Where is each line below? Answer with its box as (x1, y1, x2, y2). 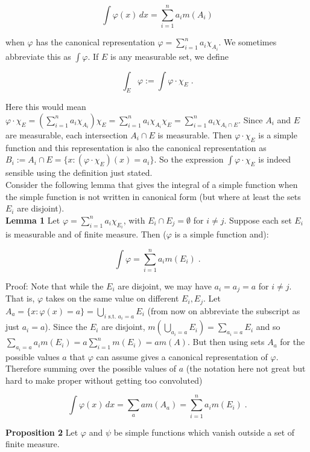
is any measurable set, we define (110, 50, 229, 62)
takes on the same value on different (45, 292, 179, 305)
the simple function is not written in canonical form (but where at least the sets (5, 190, 301, 202)
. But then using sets (187, 335, 265, 348)
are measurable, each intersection (5, 128, 128, 141)
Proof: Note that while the (5, 279, 104, 292)
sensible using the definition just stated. (5, 166, 153, 179)
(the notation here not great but (186, 362, 306, 375)
